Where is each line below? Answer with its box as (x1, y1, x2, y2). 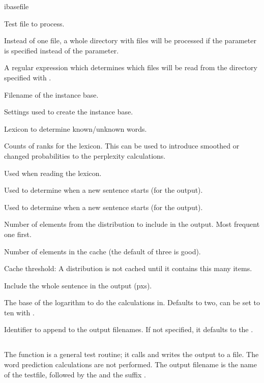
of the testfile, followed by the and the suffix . (4, 369, 146, 379)
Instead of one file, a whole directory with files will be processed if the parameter (4, 35, 256, 46)
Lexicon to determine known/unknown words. (4, 123, 147, 134)
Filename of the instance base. (4, 89, 99, 100)
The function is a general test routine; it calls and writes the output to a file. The (4, 349, 259, 360)
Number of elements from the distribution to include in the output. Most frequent (4, 219, 260, 229)
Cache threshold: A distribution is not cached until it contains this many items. (4, 263, 252, 274)
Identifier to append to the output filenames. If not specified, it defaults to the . (4, 324, 253, 335)
